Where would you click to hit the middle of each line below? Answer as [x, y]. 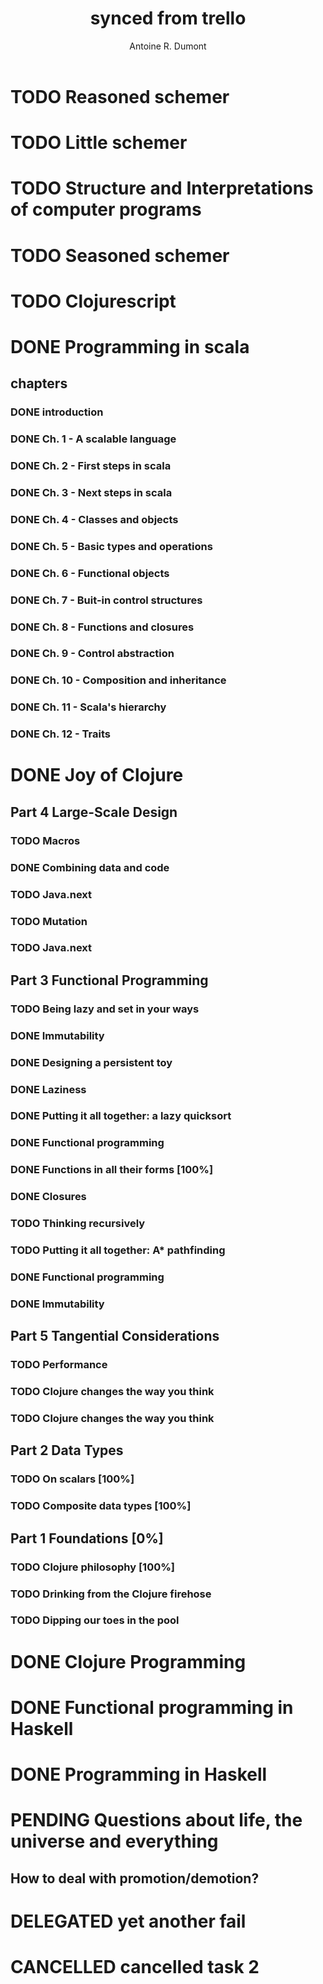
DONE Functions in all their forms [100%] [112, 1170]
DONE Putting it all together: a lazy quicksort [121, 1116]
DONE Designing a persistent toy [91, 1062]
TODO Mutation [49, 921]
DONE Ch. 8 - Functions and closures [102, 627]
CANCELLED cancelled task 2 [135, 1966]
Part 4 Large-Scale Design [94, 812]
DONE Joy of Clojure [97, 775]
